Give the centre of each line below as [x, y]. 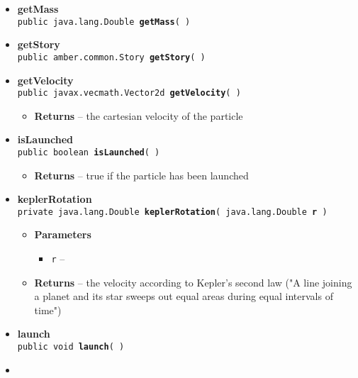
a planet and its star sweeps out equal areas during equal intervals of [184, 296]
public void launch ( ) [71, 347]
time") [48, 310]
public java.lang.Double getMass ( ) [104, 22]
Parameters [63, 234]
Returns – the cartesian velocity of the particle [139, 115]
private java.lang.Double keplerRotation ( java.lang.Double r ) [172, 212]
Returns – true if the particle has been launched [141, 175]
